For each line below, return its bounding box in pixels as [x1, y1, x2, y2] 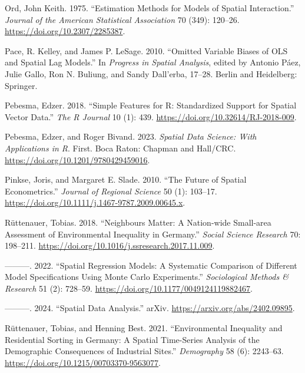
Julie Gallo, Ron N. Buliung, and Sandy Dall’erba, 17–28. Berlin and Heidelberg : [5, 67, 297, 80]
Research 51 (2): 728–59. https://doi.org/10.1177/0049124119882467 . [5, 282, 253, 294]
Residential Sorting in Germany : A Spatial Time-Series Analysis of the [5, 333, 260, 345]
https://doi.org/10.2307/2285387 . [5, 25, 125, 37]
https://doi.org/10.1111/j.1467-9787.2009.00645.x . [5, 196, 185, 209]
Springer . [5, 79, 38, 91]
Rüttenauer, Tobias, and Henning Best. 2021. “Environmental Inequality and [5, 322, 283, 334]
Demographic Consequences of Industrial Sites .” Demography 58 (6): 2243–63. [5, 345, 284, 357]
